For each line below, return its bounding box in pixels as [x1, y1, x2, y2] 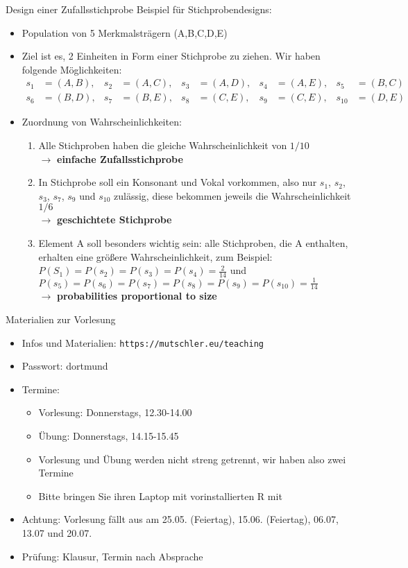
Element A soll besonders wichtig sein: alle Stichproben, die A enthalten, [38, 236, 348, 250]
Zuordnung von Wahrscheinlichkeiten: [22, 114, 182, 129]
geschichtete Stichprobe [57, 212, 172, 227]
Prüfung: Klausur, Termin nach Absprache [22, 549, 203, 563]
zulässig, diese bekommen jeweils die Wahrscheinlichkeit [114, 188, 351, 203]
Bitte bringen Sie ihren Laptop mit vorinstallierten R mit [38, 488, 282, 503]
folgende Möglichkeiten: [22, 62, 122, 76]
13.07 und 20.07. [22, 525, 92, 540]
